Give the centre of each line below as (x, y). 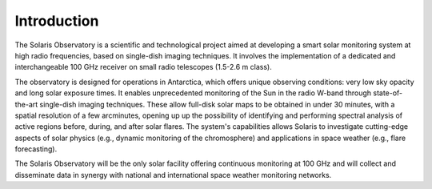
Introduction (57, 21)
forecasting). (36, 149)
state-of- (388, 93)
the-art (26, 104)
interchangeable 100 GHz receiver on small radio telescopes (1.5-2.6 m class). (143, 67)
